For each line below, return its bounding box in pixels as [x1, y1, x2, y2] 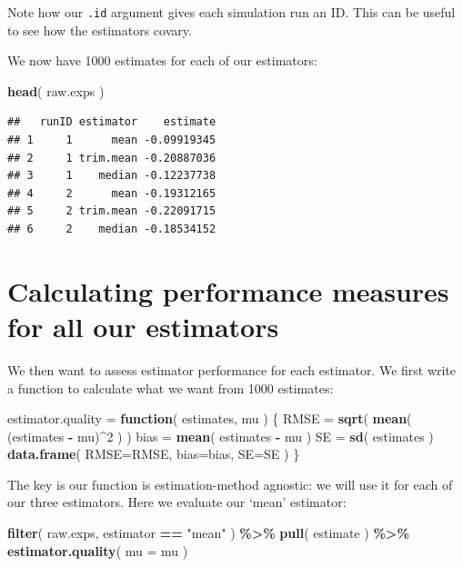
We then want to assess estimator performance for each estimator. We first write [7, 360, 457, 379]
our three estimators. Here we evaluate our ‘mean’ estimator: [7, 492, 347, 512]
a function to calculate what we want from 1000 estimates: [7, 378, 334, 397]
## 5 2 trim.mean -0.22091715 [7, 204, 216, 218]
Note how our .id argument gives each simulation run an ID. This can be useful [7, 3, 456, 21]
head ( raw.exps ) [7, 81, 105, 100]
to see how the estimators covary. [7, 20, 192, 39]
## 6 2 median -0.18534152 [7, 223, 216, 235]
